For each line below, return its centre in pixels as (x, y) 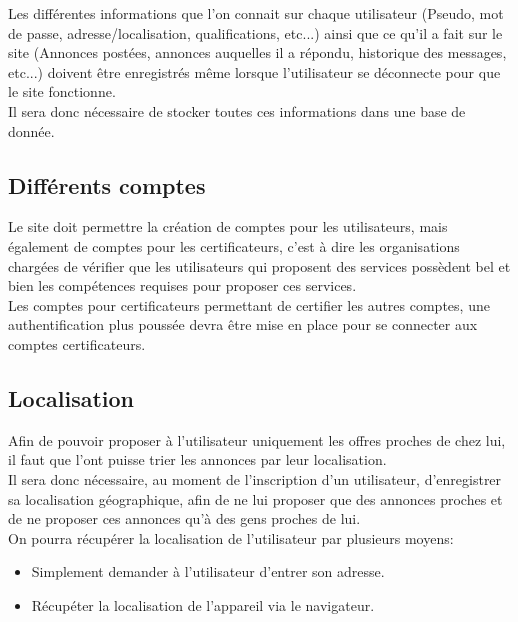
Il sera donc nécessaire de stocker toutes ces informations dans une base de (237, 110)
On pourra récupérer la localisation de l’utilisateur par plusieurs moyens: (231, 537)
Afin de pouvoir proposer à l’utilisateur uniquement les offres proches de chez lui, (257, 439)
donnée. (31, 130)
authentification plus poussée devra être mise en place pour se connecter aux (243, 324)
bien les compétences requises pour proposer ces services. (182, 285)
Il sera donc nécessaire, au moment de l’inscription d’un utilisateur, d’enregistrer (255, 478)
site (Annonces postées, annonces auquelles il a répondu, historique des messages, (257, 52)
